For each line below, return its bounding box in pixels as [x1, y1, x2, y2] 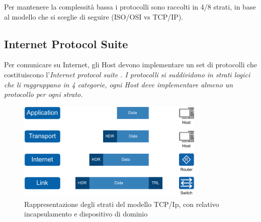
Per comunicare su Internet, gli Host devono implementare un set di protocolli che [4, 59, 257, 70]
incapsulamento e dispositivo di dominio [24, 208, 148, 219]
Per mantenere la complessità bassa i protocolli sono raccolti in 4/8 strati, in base [4, 2, 256, 12]
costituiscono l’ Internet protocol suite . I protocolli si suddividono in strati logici [4, 69, 250, 79]
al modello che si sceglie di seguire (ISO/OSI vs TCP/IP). [4, 11, 184, 22]
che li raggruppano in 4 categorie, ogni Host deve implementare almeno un [4, 79, 233, 89]
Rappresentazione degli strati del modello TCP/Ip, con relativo [24, 198, 219, 209]
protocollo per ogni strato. [4, 89, 83, 99]
